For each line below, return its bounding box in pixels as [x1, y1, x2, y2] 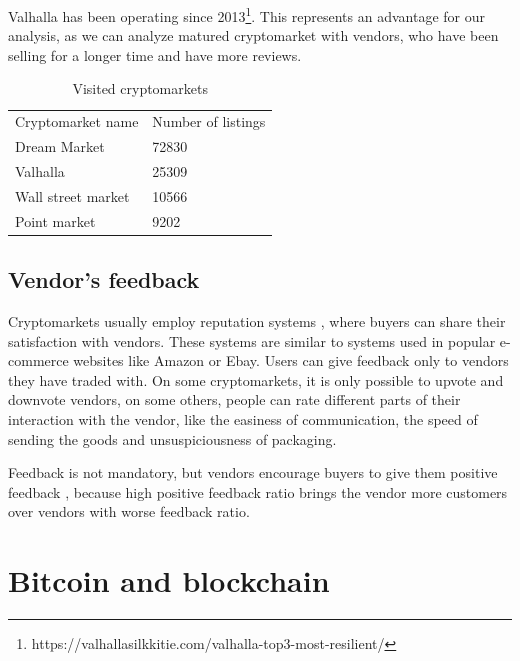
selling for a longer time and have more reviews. [8, 44, 302, 65]
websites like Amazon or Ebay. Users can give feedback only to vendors [73, 350, 509, 371]
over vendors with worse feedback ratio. [8, 501, 250, 522]
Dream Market [15, 136, 105, 157]
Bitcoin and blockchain [8, 560, 330, 601]
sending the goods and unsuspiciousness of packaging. [8, 428, 337, 449]
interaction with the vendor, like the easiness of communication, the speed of [8, 408, 478, 429]
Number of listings [152, 111, 266, 132]
